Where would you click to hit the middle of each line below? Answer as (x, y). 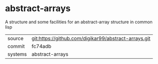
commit (16, 46)
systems (17, 54)
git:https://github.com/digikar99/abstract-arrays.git (91, 38)
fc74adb (41, 46)
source (15, 38)
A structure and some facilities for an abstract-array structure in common (79, 22)
